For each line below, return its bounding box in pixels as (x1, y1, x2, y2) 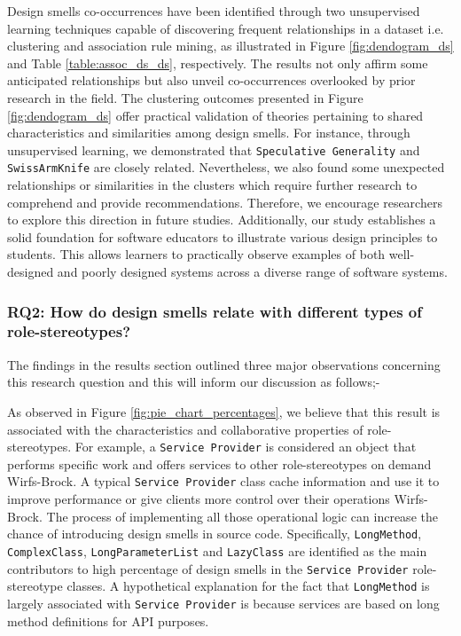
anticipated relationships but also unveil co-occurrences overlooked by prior (7, 71, 416, 90)
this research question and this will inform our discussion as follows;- (7, 373, 380, 391)
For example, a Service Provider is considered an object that (74, 437, 417, 456)
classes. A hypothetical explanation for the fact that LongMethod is (66, 577, 430, 595)
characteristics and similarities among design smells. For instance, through (7, 123, 410, 142)
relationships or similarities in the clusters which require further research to (7, 176, 418, 194)
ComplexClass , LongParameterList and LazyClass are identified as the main (7, 541, 427, 560)
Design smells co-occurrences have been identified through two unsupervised (7, 2, 420, 20)
